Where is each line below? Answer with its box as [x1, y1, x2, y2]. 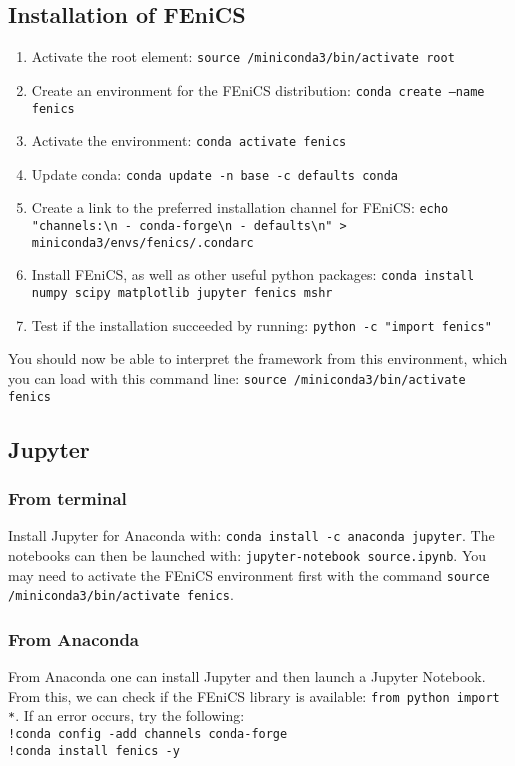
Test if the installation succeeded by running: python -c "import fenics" [31, 314, 492, 335]
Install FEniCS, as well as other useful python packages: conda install [31, 264, 475, 285]
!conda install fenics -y [8, 743, 180, 758]
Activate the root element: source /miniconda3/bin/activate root [31, 46, 455, 67]
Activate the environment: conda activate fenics [31, 130, 347, 151]
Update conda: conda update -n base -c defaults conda [31, 163, 398, 184]
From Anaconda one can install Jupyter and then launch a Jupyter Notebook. [8, 666, 486, 687]
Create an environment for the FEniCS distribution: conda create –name [31, 79, 485, 100]
